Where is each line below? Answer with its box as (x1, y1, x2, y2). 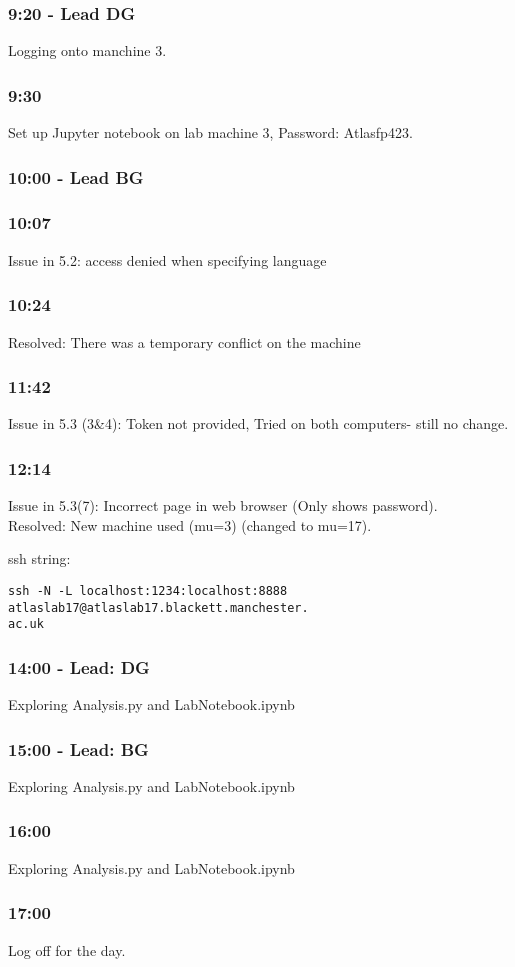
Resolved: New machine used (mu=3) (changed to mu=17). (8, 514, 372, 535)
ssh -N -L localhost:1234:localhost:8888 (8, 583, 288, 598)
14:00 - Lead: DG (8, 654, 150, 679)
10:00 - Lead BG (8, 164, 144, 189)
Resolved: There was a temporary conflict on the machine (8, 331, 361, 352)
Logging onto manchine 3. (8, 40, 167, 61)
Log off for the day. (8, 939, 126, 960)
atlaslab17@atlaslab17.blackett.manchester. (8, 600, 309, 615)
